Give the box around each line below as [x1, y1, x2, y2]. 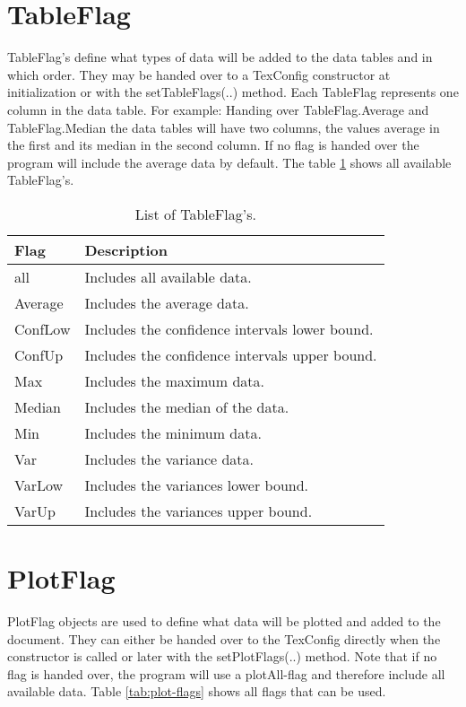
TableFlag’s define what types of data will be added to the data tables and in [7, 48, 433, 66]
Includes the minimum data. [84, 422, 262, 443]
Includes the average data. [84, 292, 249, 313]
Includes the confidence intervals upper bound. [84, 344, 377, 365]
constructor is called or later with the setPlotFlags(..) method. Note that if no [7, 647, 437, 666]
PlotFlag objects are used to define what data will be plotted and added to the [7, 612, 441, 630]
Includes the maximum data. [84, 370, 264, 391]
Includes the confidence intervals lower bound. [84, 318, 374, 339]
